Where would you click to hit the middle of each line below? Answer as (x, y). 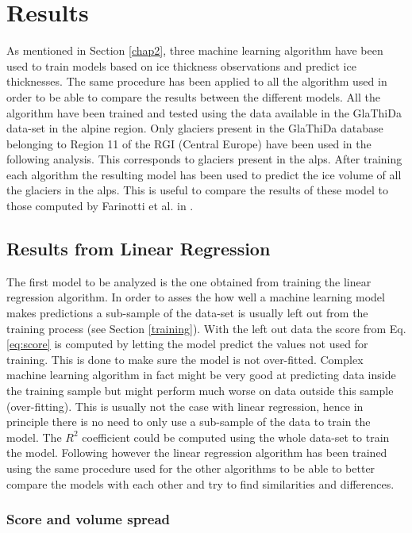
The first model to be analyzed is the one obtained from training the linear (189, 281)
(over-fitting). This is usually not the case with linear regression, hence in (185, 406)
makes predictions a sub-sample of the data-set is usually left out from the (187, 313)
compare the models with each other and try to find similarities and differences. (200, 483)
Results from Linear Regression (139, 249)
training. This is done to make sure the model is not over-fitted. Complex (185, 359)
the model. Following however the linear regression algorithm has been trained (197, 452)
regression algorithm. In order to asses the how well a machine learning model (196, 297)
